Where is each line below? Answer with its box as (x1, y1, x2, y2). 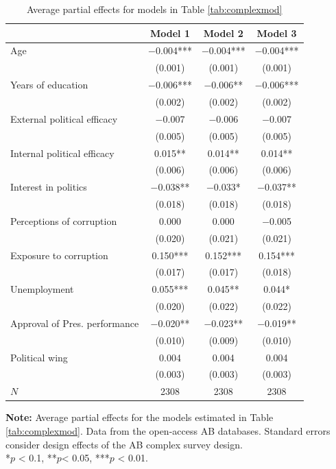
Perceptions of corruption (10, 213, 117, 228)
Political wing (10, 350, 68, 364)
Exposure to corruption (10, 248, 108, 262)
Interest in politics (10, 180, 87, 194)
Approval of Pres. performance (10, 315, 139, 330)
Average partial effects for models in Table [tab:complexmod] (27, 2, 283, 16)
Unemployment (10, 282, 74, 296)
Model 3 (256, 25, 297, 40)
